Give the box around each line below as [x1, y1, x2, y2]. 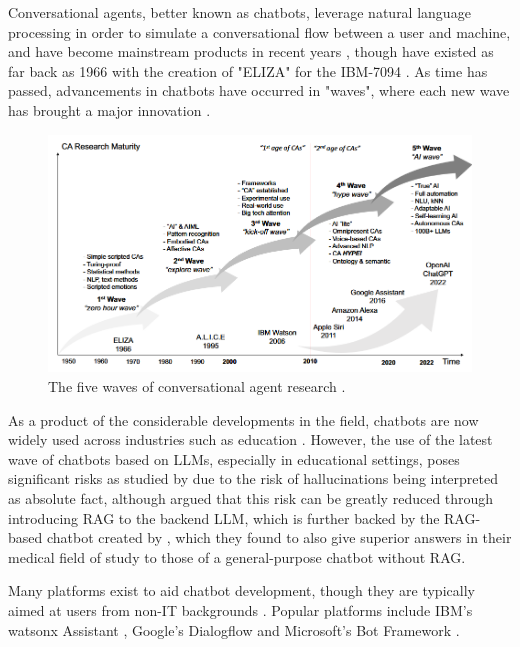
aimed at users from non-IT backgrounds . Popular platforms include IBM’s [8, 599, 473, 620]
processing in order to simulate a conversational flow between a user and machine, [8, 21, 511, 42]
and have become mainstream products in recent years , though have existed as [8, 41, 494, 62]
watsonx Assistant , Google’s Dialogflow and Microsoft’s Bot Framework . [8, 619, 460, 640]
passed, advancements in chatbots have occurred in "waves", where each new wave [8, 80, 510, 101]
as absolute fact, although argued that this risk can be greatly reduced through [8, 488, 494, 509]
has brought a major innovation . [8, 99, 211, 120]
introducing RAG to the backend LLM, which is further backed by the [8, 507, 440, 528]
